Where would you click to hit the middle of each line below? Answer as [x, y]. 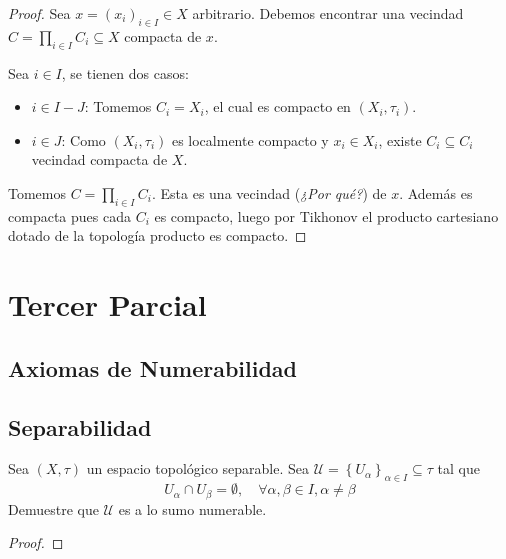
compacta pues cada [69, 215]
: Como [83, 139]
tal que [458, 468]
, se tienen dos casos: [125, 72]
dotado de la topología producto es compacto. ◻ [157, 235]
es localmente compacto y [250, 139]
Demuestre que [53, 508]
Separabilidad [80, 426]
